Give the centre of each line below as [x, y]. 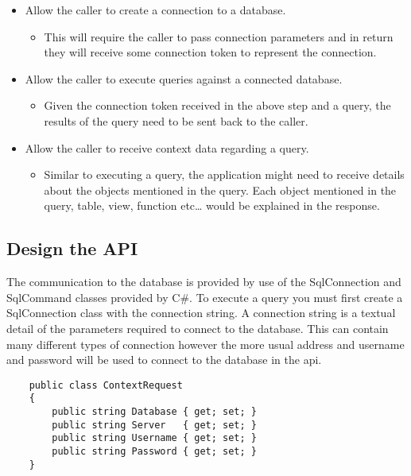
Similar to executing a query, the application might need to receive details [224, 174]
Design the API [72, 248]
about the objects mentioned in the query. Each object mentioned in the [220, 190]
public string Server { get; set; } [154, 425]
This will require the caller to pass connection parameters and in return [219, 36]
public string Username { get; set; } [154, 438]
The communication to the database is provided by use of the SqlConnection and [204, 282]
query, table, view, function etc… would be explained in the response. [212, 205]
